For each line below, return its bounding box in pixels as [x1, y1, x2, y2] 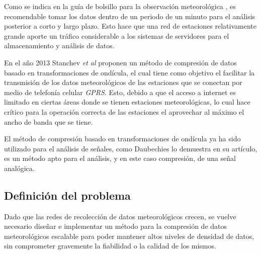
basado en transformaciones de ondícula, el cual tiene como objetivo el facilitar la [4, 67, 255, 77]
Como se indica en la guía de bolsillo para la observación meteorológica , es [4, 1, 236, 11]
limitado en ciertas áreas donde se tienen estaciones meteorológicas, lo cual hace [4, 97, 250, 107]
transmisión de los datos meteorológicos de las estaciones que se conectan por [4, 77, 242, 88]
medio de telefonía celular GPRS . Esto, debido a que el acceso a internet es [4, 87, 236, 97]
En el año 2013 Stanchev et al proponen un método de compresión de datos [4, 57, 237, 67]
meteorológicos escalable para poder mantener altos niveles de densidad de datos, [4, 230, 254, 241]
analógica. [4, 162, 35, 173]
